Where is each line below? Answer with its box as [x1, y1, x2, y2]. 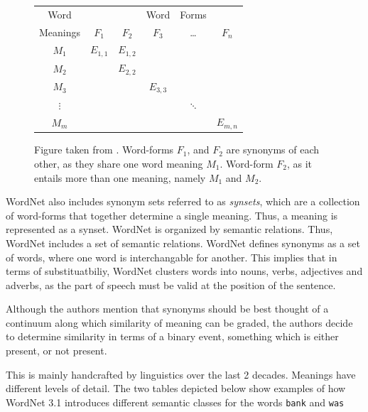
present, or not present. [6, 343, 107, 358]
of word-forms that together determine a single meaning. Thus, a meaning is [6, 207, 338, 222]
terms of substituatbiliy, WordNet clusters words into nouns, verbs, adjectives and [6, 264, 363, 278]
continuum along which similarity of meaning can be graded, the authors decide [6, 315, 353, 330]
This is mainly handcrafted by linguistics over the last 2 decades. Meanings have [6, 367, 356, 381]
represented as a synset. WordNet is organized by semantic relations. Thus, [6, 222, 333, 237]
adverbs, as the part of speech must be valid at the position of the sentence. [6, 277, 336, 292]
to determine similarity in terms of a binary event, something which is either [6, 329, 339, 344]
